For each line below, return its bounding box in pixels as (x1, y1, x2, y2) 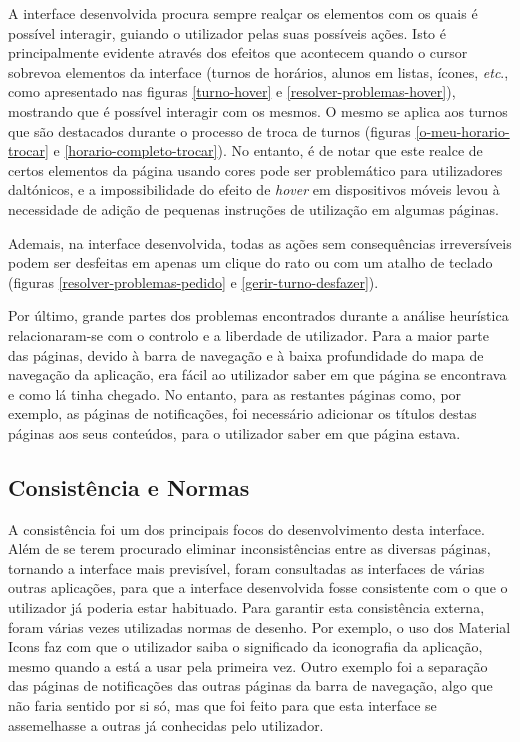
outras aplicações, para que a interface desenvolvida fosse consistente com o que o (8, 577, 508, 598)
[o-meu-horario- (415, 120, 510, 141)
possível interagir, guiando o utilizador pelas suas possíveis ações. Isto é (8, 22, 446, 43)
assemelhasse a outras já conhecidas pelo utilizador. (8, 714, 324, 735)
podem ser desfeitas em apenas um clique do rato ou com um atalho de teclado (8, 252, 493, 273)
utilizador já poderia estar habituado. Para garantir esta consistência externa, (8, 597, 485, 618)
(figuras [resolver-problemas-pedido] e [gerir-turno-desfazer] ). (8, 271, 379, 292)
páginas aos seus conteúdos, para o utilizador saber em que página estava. (8, 422, 461, 443)
